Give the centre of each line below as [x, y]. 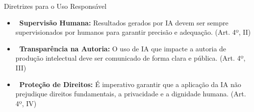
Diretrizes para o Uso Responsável [55, 6]
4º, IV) [26, 103]
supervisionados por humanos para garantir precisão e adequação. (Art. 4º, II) [133, 32]
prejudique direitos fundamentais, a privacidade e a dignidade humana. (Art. [131, 94]
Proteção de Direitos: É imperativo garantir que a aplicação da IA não [130, 84]
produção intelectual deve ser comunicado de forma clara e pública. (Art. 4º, [130, 58]
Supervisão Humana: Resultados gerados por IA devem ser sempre [124, 22]
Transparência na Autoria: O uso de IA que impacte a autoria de [123, 48]
